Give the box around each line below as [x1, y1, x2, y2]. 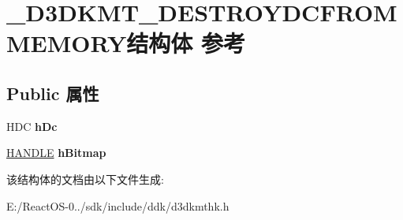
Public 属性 [6, 80, 99, 105]
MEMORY [6, 27, 127, 59]
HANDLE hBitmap [6, 144, 106, 161]
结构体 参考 [126, 27, 246, 59]
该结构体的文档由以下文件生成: [6, 170, 164, 187]
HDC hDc [6, 117, 58, 134]
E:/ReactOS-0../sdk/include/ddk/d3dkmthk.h [6, 197, 229, 214]
